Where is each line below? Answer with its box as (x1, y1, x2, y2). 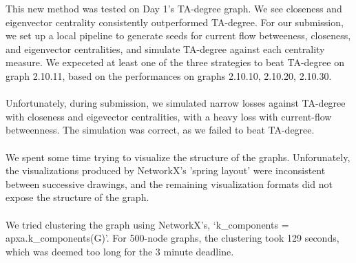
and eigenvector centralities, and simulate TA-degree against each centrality (6, 41, 325, 56)
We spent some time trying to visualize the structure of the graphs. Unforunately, (6, 149, 350, 164)
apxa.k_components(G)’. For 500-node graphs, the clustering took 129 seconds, (6, 231, 339, 245)
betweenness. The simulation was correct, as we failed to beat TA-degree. (6, 123, 315, 137)
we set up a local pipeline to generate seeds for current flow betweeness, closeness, (6, 28, 351, 43)
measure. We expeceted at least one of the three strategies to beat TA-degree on (6, 55, 344, 70)
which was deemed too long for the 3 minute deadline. (6, 244, 234, 258)
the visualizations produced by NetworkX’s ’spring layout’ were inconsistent (6, 163, 326, 178)
